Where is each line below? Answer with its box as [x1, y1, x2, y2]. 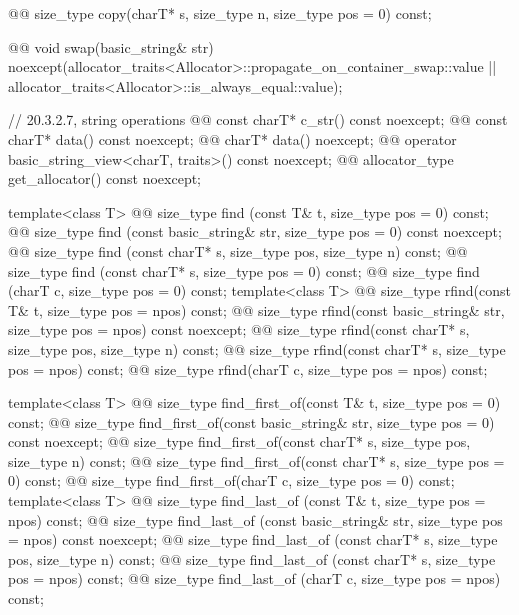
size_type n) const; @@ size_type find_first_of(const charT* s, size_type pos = [8, 450, 505, 471]
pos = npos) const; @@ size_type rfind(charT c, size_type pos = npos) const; [8, 358, 488, 379]
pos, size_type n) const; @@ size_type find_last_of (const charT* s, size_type [8, 548, 496, 569]
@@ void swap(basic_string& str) [8, 36, 214, 57]
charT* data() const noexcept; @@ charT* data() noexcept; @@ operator [8, 128, 457, 149]
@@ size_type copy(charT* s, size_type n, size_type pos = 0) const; [8, 3, 432, 23]
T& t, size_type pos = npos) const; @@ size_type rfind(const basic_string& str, [8, 299, 505, 320]
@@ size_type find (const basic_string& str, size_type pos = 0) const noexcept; [8, 221, 502, 242]
